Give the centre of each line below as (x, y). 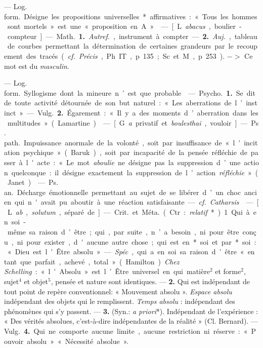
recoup (247, 46)
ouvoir (14, 341)
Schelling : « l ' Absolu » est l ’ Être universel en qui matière (107, 271)
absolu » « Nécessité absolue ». (78, 341)
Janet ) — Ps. (33, 182)
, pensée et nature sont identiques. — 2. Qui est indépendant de (150, 281)
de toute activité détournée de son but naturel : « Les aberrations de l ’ (123, 103)
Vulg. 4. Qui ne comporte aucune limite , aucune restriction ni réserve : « (126, 331)
